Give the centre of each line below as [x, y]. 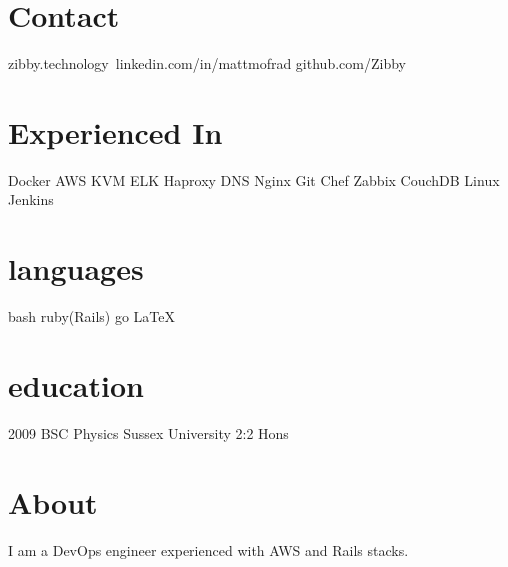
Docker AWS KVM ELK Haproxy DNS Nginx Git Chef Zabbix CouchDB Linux [254, 179]
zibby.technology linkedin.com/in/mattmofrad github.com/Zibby [207, 63]
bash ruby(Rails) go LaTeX [92, 316]
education [76, 384]
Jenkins [31, 199]
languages [76, 268]
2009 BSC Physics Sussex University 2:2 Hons [148, 432]
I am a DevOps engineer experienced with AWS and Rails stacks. [208, 549]
